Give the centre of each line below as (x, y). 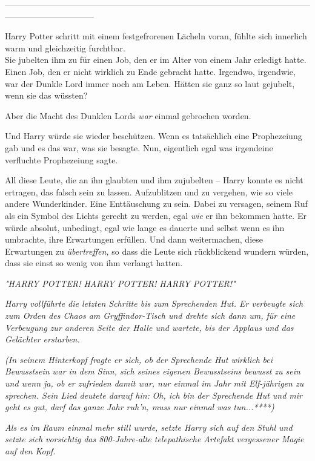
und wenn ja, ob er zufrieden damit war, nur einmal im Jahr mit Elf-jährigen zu (154, 383)
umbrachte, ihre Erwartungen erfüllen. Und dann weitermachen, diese (134, 239)
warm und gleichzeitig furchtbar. (65, 47)
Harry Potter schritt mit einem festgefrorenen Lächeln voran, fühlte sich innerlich (156, 36)
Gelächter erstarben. (42, 339)
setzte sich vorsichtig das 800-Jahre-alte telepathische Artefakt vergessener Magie (154, 439)
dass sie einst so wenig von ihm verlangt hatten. (94, 263)
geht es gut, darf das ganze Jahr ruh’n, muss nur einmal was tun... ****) (140, 407)
